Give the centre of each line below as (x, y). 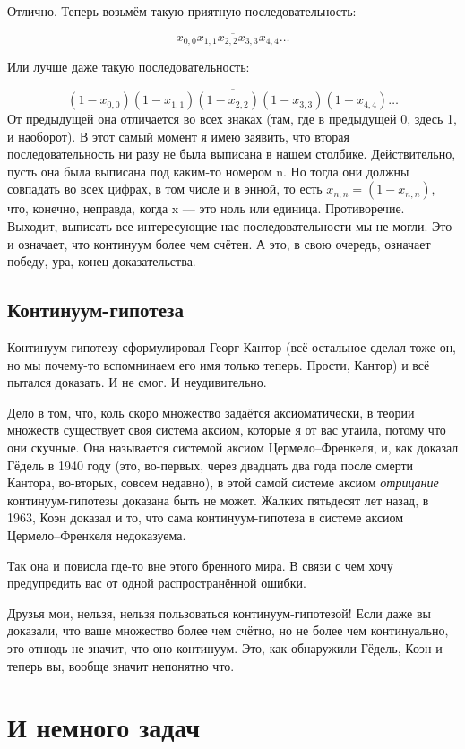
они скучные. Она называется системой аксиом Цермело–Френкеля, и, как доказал (233, 447)
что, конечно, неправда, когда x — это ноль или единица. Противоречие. (206, 208)
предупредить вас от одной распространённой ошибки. (157, 583)
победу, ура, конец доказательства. (102, 261)
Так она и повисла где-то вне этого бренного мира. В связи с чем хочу (200, 565)
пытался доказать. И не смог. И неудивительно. (137, 382)
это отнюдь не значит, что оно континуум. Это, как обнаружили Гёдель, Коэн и (225, 647)
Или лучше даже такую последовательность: (129, 67)
